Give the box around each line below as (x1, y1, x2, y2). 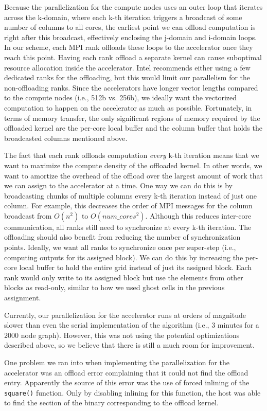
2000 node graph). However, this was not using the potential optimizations (4, 329, 240, 340)
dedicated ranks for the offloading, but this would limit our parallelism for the (4, 72, 251, 83)
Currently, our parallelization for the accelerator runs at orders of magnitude (4, 309, 246, 320)
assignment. (4, 292, 41, 303)
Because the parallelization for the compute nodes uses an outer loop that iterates (4, 2, 263, 12)
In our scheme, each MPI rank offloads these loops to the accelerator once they (4, 42, 253, 52)
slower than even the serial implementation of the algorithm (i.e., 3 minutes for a (4, 319, 259, 330)
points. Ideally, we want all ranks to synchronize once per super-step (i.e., (4, 242, 236, 253)
